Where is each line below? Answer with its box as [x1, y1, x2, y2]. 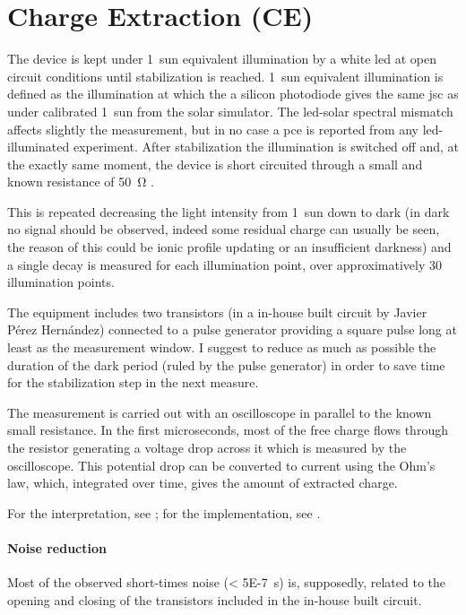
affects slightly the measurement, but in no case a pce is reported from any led [7, 119, 439, 138]
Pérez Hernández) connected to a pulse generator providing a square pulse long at [7, 320, 457, 339]
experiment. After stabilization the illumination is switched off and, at [73, 137, 459, 156]
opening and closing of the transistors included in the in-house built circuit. [7, 590, 422, 609]
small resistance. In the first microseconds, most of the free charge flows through [7, 420, 448, 439]
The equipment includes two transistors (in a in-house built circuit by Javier [7, 302, 427, 321]
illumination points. [7, 273, 115, 291]
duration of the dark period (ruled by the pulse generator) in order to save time [7, 355, 445, 374]
